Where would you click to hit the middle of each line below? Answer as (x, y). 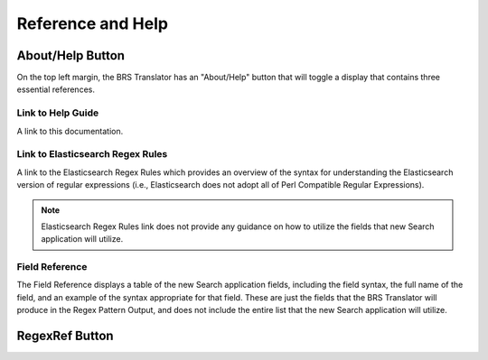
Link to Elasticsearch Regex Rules (92, 154)
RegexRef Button (65, 336)
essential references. (56, 89)
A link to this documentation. (70, 131)
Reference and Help (93, 23)
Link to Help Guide (58, 113)
